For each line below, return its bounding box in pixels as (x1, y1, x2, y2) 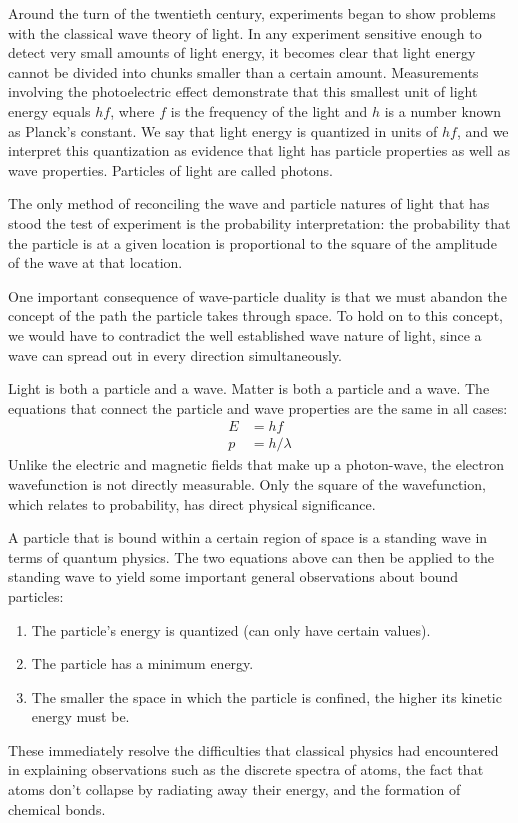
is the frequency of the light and (170, 100, 368, 121)
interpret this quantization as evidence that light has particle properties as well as (8, 140, 510, 161)
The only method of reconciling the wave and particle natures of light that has (8, 193, 490, 214)
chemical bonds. (8, 798, 106, 819)
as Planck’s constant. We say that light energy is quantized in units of (8, 120, 438, 141)
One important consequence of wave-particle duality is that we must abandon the (8, 285, 507, 306)
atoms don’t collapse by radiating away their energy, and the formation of (8, 779, 461, 800)
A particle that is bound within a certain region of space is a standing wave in (8, 527, 488, 548)
